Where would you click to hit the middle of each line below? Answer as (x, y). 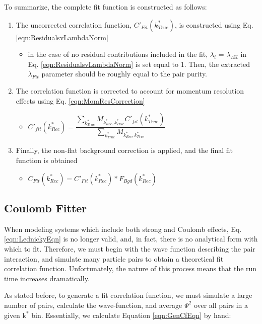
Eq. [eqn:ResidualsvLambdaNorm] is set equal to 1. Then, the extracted (139, 64)
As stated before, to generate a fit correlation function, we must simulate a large (128, 295)
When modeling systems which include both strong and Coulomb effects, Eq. (123, 229)
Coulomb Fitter (46, 208)
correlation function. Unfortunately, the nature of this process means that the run (130, 268)
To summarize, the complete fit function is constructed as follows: (106, 7)
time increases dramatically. (47, 278)
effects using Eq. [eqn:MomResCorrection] (80, 100)
